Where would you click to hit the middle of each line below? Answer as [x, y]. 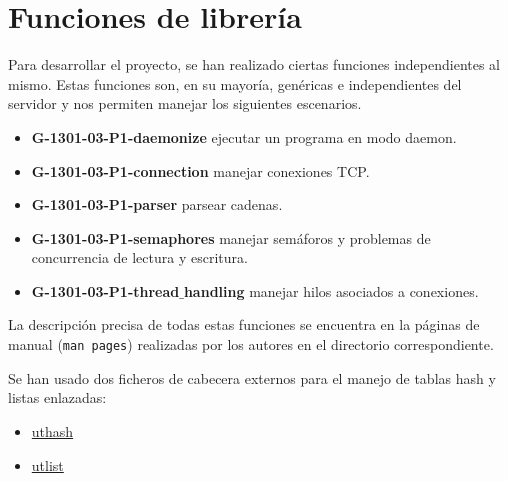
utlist [47, 464]
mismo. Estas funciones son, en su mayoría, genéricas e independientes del [235, 83]
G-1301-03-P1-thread [105, 290]
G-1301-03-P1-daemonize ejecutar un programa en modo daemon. [244, 136]
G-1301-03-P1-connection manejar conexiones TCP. [200, 170]
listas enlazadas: [57, 397]
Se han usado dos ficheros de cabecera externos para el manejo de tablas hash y [252, 377]
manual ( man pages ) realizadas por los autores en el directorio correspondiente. [251, 344]
